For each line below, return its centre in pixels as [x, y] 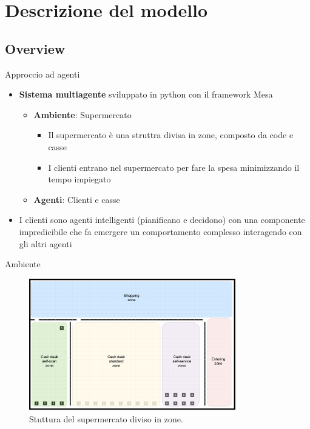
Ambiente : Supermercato [83, 114]
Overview [35, 48]
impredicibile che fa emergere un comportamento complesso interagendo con [160, 231]
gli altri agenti [45, 243]
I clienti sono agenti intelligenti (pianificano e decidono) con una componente [162, 220]
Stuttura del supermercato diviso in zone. [106, 418]
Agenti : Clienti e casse [77, 199]
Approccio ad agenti [42, 74]
